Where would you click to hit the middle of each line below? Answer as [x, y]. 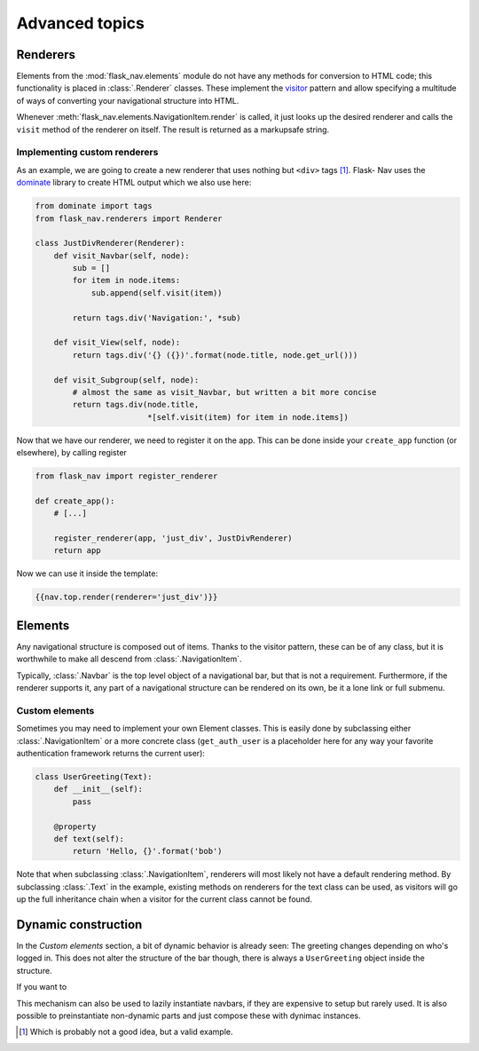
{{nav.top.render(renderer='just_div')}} [126, 597]
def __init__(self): [98, 789]
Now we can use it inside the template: [87, 573]
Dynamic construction [79, 925]
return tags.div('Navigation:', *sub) [157, 318]
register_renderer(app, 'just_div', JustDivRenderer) [173, 538]
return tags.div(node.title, [136, 405]
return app [77, 551]
